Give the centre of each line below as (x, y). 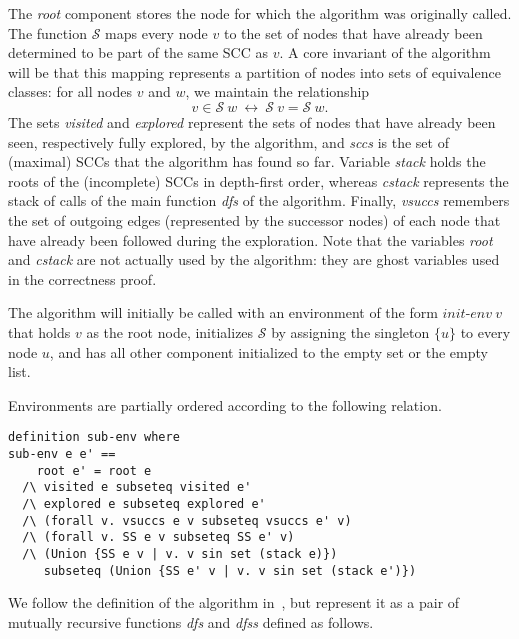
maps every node (156, 32)
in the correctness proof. (82, 278)
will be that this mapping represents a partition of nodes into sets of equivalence (254, 71)
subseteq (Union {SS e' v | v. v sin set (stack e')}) (230, 570)
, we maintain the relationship (277, 91)
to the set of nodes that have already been (353, 32)
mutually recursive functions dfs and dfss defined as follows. (191, 621)
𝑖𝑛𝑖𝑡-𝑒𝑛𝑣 (467, 314)
